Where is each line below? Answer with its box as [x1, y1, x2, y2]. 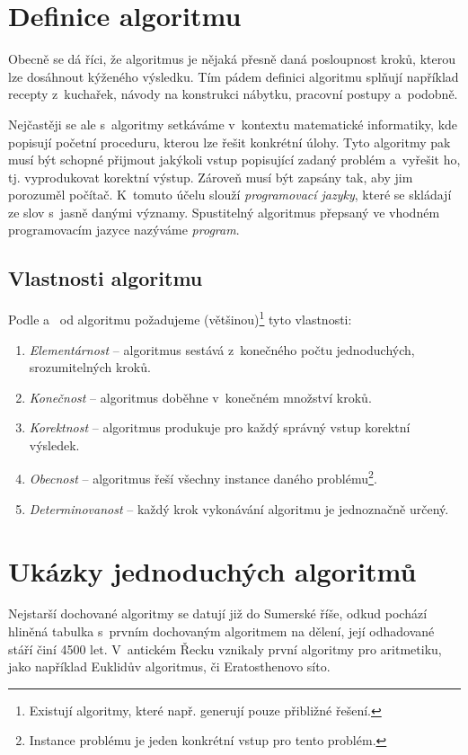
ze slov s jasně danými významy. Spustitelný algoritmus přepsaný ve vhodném [8, 202, 440, 221]
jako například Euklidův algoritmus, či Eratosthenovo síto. [8, 657, 331, 676]
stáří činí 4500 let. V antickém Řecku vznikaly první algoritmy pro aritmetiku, [8, 639, 442, 658]
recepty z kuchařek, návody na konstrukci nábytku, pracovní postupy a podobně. [8, 84, 458, 103]
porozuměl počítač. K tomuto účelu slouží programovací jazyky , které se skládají [8, 185, 452, 204]
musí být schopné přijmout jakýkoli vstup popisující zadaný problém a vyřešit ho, [8, 150, 461, 169]
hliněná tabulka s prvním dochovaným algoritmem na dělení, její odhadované [8, 622, 435, 641]
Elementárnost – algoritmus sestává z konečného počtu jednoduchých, [29, 340, 415, 359]
